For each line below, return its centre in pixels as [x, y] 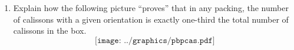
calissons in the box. [50, 31]
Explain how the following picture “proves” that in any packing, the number [151, 8]
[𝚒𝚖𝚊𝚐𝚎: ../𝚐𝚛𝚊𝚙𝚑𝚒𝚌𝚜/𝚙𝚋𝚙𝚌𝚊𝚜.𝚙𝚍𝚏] [155, 40]
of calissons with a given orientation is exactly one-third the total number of [151, 19]
